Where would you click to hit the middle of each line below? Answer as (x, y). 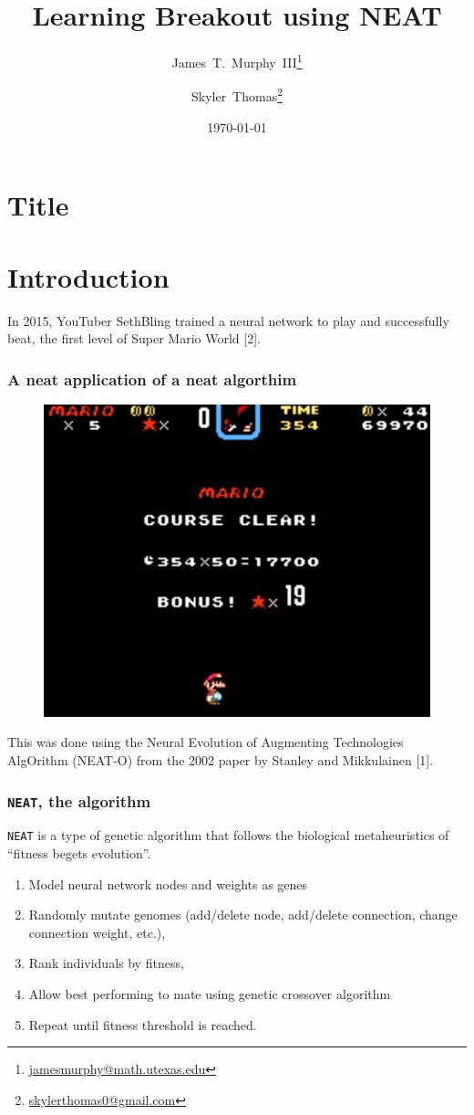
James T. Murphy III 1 (237, 61)
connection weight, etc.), (97, 932)
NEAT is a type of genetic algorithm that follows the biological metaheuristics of (228, 835)
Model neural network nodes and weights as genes (168, 884)
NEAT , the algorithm (79, 800)
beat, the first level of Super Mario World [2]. (134, 338)
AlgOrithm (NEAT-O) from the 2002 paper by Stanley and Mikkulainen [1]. (221, 760)
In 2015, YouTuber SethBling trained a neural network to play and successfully (228, 320)
